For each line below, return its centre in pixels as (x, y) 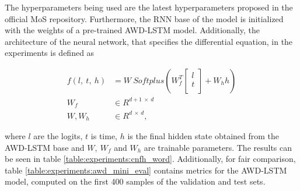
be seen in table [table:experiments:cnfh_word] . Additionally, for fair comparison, (150, 159)
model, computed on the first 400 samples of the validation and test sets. (135, 181)
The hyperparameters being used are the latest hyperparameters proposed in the (149, 7)
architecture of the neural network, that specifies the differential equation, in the (149, 41)
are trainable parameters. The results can (218, 147)
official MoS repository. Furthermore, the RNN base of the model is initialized (144, 18)
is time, (104, 135)
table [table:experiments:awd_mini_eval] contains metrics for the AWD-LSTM (146, 170)
